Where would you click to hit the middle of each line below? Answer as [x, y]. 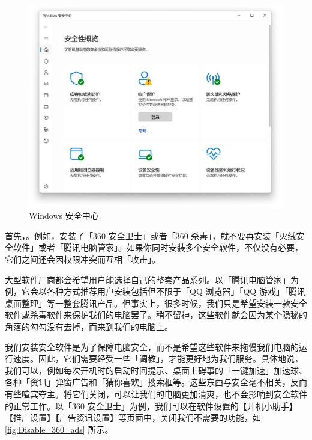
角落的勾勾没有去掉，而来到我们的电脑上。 [89, 326]
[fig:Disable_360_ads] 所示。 [59, 429]
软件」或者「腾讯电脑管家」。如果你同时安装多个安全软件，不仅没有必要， [158, 247]
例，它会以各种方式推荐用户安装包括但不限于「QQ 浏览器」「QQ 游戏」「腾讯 [155, 291]
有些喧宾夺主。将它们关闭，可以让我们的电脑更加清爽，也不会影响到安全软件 [156, 393]
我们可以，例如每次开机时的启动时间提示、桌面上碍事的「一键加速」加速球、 [156, 370]
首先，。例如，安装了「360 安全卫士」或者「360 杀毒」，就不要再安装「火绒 [151, 235]
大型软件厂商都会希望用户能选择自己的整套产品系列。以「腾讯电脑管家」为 [152, 279]
